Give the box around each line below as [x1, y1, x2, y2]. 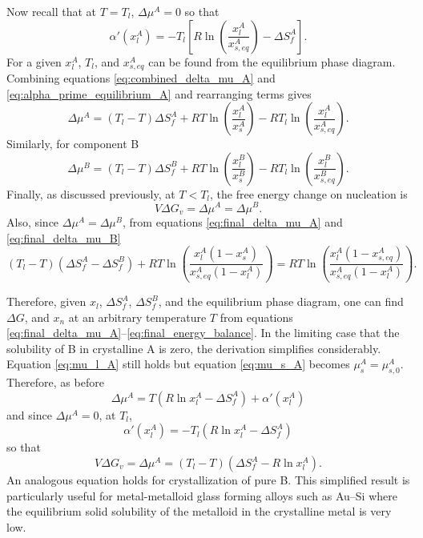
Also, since [6, 213, 59, 230]
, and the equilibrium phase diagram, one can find [158, 293, 404, 310]
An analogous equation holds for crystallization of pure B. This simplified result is [6, 472, 410, 488]
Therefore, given [6, 293, 87, 310]
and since [6, 406, 52, 423]
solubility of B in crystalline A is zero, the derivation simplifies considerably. [6, 339, 381, 356]
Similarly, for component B [6, 135, 139, 152]
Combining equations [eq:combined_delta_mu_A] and [6, 70, 276, 86]
